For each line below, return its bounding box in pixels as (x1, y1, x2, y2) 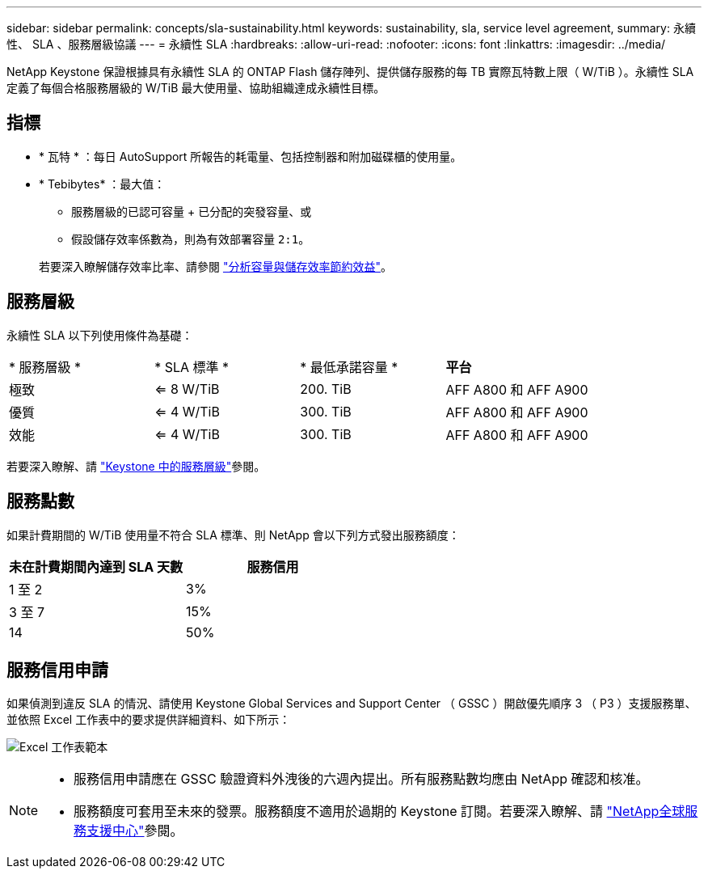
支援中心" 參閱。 (86, 822, 183, 839)
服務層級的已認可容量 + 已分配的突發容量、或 (71, 204, 312, 218)
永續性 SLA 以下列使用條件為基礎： (6, 328, 193, 342)
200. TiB (300, 380, 352, 397)
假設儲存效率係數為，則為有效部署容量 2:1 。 (71, 231, 310, 246)
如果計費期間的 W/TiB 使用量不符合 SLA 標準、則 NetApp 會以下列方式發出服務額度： (6, 527, 460, 542)
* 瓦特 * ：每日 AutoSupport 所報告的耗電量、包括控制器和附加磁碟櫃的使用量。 (39, 149, 462, 163)
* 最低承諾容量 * (300, 358, 398, 375)
